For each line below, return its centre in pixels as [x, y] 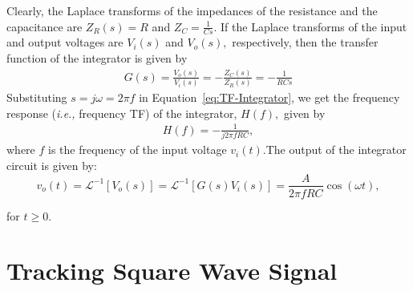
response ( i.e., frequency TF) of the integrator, [122, 113]
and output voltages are [65, 42]
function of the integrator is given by [97, 58]
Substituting [37, 97]
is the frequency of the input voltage [138, 150]
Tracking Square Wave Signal [172, 271]
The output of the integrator [336, 150]
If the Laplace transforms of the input [314, 26]
